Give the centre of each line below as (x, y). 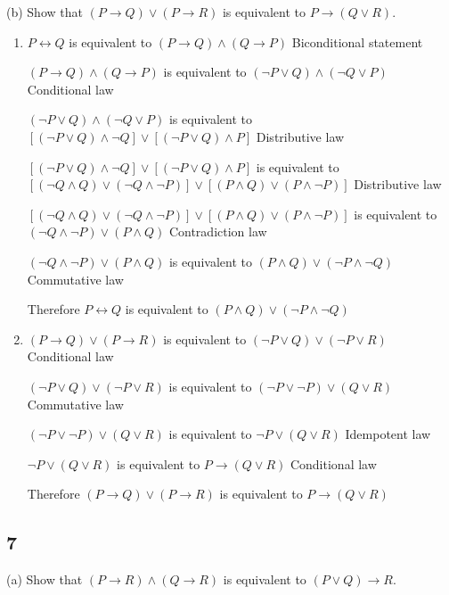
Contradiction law (218, 231)
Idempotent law (388, 434)
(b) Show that (45, 12)
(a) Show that (45, 579)
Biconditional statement (357, 41)
